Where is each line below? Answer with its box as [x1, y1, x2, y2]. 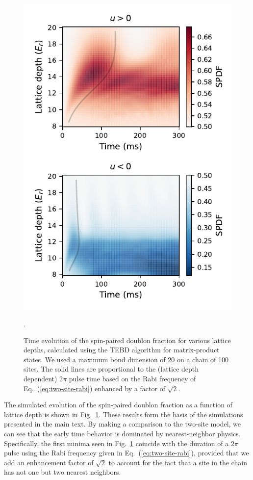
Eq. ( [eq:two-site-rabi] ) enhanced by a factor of [24, 383, 165, 393]
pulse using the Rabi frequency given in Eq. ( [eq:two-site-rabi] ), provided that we [4, 448, 249, 458]
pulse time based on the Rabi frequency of [69, 373, 196, 384]
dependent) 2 [24, 373, 63, 384]
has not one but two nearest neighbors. [4, 467, 121, 477]
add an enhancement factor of [4, 457, 94, 467]
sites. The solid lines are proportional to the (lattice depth [24, 364, 199, 374]
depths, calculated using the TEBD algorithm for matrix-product [24, 345, 220, 355]
